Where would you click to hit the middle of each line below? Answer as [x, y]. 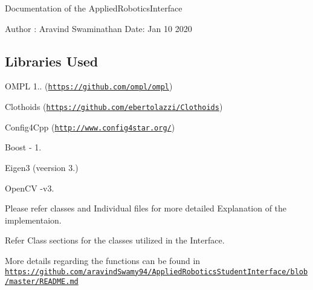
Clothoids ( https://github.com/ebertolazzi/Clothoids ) [114, 107]
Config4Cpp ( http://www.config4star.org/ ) [90, 127]
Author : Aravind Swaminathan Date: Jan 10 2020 [98, 28]
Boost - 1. [23, 147]
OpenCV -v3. [30, 188]
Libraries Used [52, 61]
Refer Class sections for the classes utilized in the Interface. [115, 240]
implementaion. [33, 220]
